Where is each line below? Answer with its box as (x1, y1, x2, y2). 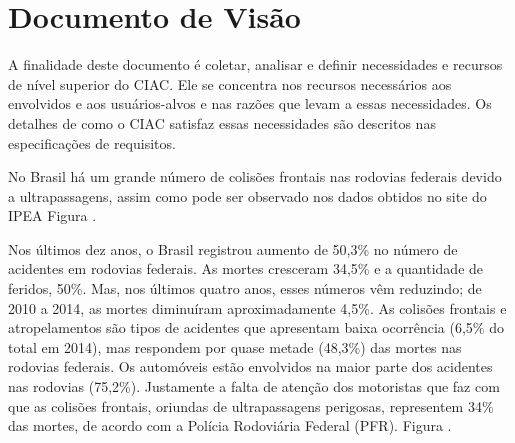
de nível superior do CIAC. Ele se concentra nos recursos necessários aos (8, 73, 452, 94)
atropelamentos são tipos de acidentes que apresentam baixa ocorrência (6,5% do (8, 317, 504, 338)
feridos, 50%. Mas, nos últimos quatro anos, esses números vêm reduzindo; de (8, 278, 482, 299)
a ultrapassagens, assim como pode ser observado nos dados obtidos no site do (8, 185, 487, 206)
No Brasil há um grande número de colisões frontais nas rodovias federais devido (8, 166, 502, 187)
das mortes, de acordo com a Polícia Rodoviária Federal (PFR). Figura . (8, 415, 452, 436)
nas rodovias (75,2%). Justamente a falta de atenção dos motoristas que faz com (8, 376, 500, 397)
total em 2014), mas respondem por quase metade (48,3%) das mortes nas (8, 336, 462, 357)
